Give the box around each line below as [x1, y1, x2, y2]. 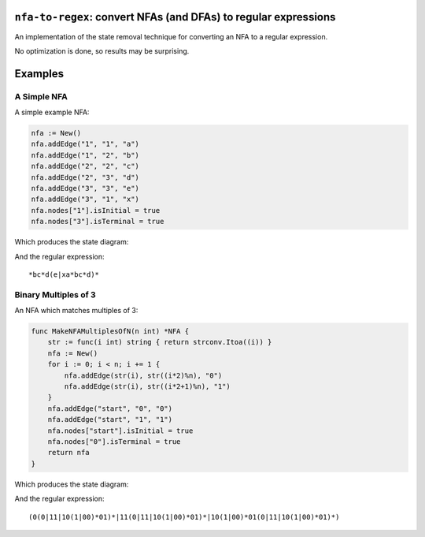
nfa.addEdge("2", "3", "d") [31, 173, 139, 181]
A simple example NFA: [14, 107, 90, 117]
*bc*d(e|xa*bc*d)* [28, 270, 100, 279]
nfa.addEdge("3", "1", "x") [31, 195, 139, 204]
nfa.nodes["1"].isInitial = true [31, 206, 161, 214]
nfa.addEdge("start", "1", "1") [47, 415, 173, 424]
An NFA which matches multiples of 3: [14, 306, 139, 315]
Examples [14, 67, 65, 80]
